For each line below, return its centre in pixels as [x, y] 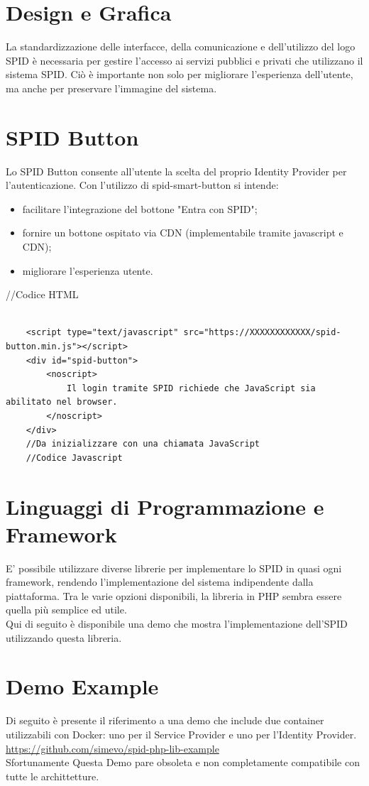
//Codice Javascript [74, 458]
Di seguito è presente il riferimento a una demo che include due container [165, 720]
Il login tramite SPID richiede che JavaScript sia [191, 388]
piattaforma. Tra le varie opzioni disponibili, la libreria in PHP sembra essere [174, 595]
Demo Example [82, 686]
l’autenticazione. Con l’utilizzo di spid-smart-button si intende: [142, 185]
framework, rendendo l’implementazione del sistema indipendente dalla [160, 582]
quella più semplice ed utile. [66, 610]
